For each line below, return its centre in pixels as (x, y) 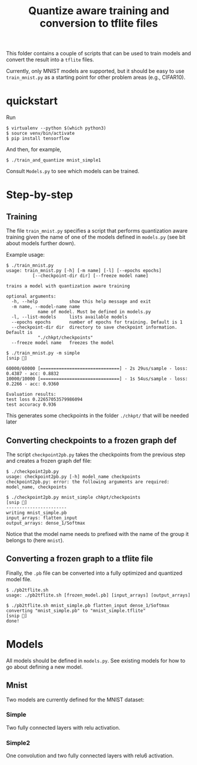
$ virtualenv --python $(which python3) (56, 128)
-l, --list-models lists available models (69, 317)
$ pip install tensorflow (38, 139)
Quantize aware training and (99, 11)
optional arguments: (31, 297)
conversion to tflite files (99, 23)
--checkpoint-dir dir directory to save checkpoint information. (94, 327)
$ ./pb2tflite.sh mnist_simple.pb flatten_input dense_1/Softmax (88, 605)
